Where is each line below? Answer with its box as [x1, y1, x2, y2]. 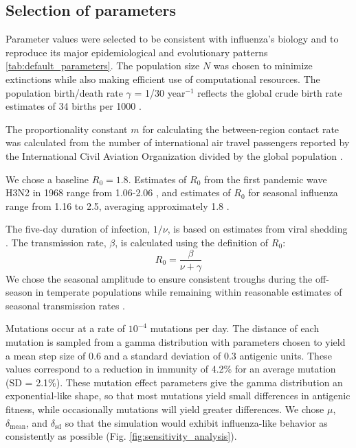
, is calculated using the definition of [115, 235, 269, 249]
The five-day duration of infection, [5, 222, 151, 236]
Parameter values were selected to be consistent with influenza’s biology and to [5, 32, 339, 46]
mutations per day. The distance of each [150, 321, 320, 335]
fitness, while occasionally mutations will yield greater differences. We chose [5, 401, 324, 416]
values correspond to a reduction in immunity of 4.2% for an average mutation [5, 362, 336, 376]
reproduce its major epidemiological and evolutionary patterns [5, 45, 268, 59]
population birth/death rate [5, 85, 123, 99]
